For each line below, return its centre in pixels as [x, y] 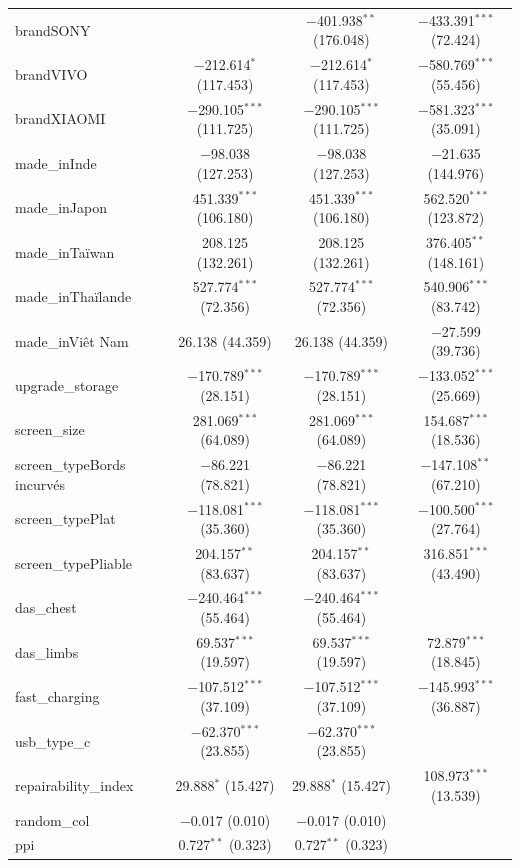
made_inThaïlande [73, 296]
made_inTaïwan [65, 251]
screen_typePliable [73, 562]
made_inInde [56, 162]
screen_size [50, 429]
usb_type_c [53, 740]
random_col [52, 819]
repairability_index [74, 784]
